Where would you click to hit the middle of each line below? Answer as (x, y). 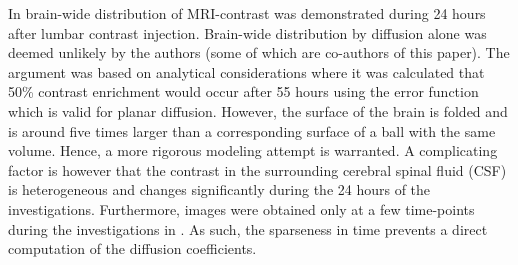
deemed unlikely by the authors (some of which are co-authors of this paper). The (259, 52)
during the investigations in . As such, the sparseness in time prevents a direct (248, 228)
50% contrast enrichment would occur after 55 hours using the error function (243, 91)
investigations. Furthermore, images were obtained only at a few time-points (241, 208)
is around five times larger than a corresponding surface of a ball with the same (252, 130)
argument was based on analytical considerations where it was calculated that (246, 71)
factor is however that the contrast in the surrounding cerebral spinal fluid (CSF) (257, 169)
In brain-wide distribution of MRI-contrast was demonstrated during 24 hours (247, 13)
